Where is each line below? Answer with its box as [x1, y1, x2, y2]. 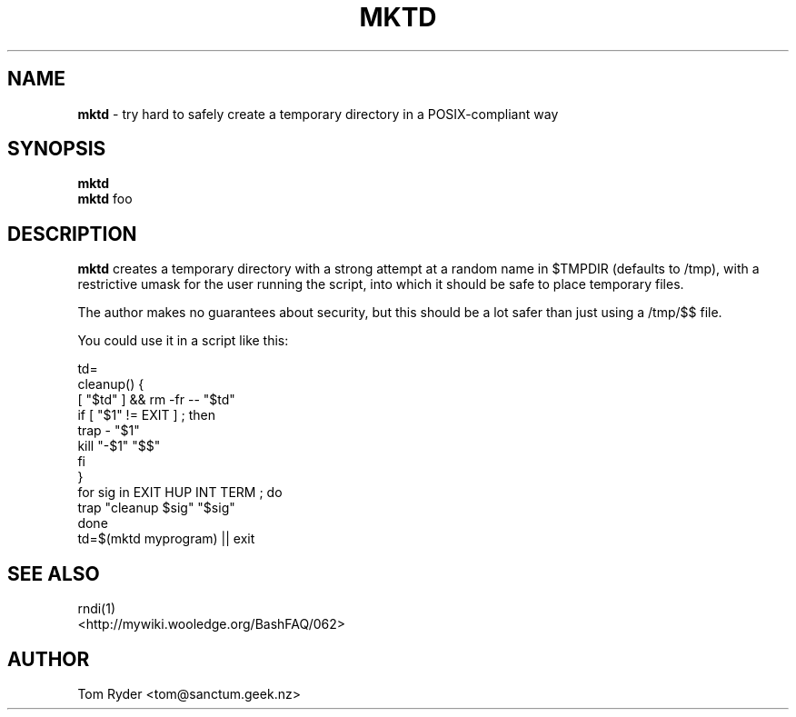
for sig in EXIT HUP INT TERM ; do [77, 484, 283, 501]
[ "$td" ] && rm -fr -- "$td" [77, 392, 235, 408]
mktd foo [77, 191, 133, 207]
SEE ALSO [7, 562, 100, 585]
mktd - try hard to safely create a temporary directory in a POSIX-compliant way [77, 105, 559, 122]
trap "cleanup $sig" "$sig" [77, 500, 235, 516]
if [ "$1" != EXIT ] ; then [77, 407, 216, 423]
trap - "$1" [77, 423, 140, 439]
